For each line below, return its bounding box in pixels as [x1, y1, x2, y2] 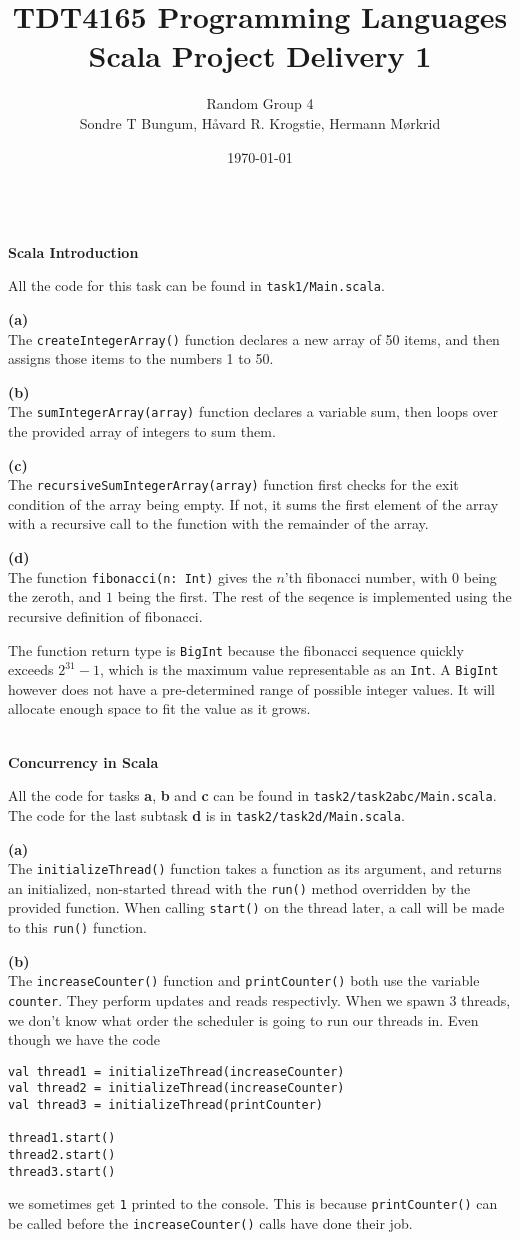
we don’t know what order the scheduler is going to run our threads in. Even [8, 1009, 479, 1030]
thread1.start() [8, 1131, 116, 1146]
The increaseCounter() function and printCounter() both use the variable [8, 970, 480, 991]
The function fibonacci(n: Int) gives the [8, 566, 272, 587]
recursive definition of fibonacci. [8, 605, 203, 626]
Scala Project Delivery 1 [88, 35, 432, 76]
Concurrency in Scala [8, 751, 159, 772]
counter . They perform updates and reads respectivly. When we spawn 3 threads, [8, 989, 511, 1010]
